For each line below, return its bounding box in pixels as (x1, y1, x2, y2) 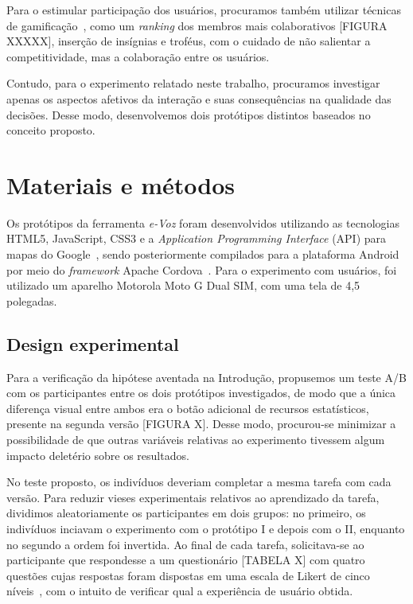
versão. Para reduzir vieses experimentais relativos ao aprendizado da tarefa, (6, 489, 380, 505)
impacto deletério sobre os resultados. (6, 446, 189, 463)
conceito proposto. (6, 122, 95, 138)
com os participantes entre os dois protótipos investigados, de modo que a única (6, 384, 396, 401)
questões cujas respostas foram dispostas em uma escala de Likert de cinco (6, 567, 370, 583)
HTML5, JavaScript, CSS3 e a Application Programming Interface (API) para (6, 230, 387, 247)
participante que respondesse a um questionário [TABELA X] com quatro (6, 551, 365, 568)
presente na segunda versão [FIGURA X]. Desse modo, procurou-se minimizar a (6, 415, 396, 432)
